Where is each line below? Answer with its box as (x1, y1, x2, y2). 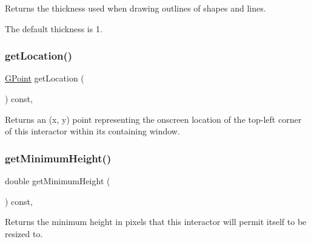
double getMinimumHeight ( (5, 175, 110, 187)
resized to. (5, 227, 43, 240)
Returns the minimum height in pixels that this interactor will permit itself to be (5, 215, 307, 228)
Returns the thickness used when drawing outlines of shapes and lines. (5, 2, 266, 14)
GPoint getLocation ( (5, 72, 84, 85)
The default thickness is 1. (5, 22, 102, 35)
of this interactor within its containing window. (5, 125, 180, 137)
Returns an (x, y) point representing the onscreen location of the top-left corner (5, 112, 302, 125)
